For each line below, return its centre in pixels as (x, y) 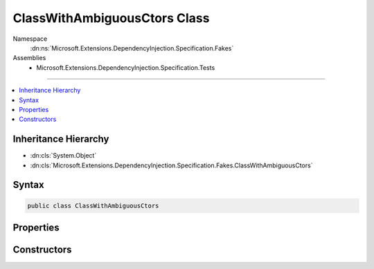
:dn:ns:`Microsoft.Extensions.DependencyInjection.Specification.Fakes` (132, 48)
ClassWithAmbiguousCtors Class (111, 18)
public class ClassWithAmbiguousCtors (93, 205)
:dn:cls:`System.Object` (63, 156)
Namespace (30, 39)
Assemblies (29, 58)
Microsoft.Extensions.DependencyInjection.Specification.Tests (126, 67)
